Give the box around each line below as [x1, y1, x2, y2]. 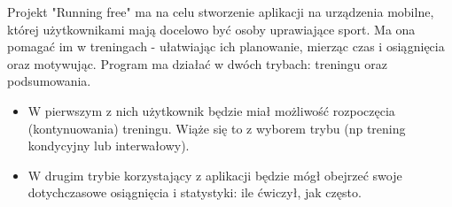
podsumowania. [7, 72, 91, 90]
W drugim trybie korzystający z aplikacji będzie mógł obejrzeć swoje [27, 165, 402, 184]
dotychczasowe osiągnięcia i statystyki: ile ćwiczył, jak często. [27, 183, 362, 202]
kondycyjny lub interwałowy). [27, 136, 190, 155]
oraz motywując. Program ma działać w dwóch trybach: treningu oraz [7, 54, 388, 73]
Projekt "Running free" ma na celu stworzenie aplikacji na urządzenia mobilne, [7, 3, 434, 20]
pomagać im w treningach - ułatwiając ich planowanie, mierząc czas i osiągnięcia [7, 37, 445, 56]
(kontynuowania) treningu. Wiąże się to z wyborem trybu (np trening [27, 119, 406, 137]
